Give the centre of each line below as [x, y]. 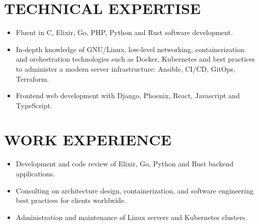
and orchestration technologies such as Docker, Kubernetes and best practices [136, 59]
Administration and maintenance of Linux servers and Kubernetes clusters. [132, 217]
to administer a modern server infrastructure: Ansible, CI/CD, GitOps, [125, 68]
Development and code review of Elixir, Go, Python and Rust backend [125, 164]
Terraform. [32, 78]
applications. [35, 173]
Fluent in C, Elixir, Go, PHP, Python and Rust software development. [124, 32]
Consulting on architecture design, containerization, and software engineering [135, 190]
